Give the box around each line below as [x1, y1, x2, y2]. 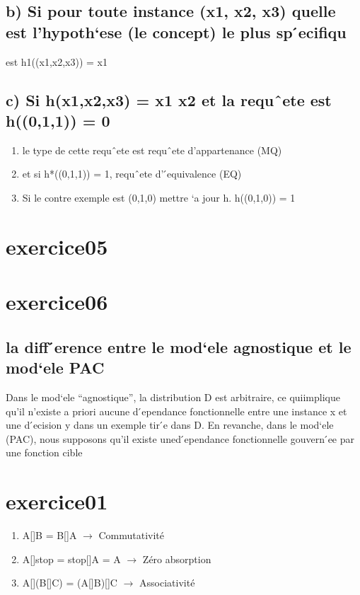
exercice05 [6, 231, 108, 260]
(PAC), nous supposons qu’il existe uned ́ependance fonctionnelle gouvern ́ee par [6, 431, 355, 446]
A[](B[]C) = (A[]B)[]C [22, 575, 117, 590]
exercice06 [6, 287, 108, 316]
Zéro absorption [142, 551, 211, 566]
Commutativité [98, 528, 165, 542]
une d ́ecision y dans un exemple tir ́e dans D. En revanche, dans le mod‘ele [6, 417, 334, 432]
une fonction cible [6, 445, 83, 460]
